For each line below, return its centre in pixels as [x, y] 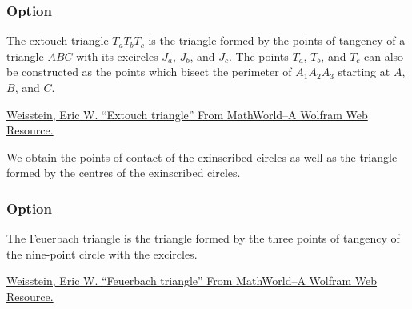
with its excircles [117, 56]
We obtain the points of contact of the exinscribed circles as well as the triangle [202, 157]
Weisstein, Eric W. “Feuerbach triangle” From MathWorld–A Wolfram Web [192, 281]
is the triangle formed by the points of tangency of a [277, 40]
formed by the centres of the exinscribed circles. [124, 173]
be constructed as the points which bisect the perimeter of [149, 72]
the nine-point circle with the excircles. [102, 253]
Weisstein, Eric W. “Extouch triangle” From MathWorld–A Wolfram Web [187, 114]
